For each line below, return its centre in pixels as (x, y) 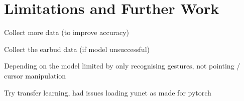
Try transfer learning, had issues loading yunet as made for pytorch (108, 92)
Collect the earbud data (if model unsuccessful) (77, 49)
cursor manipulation (35, 75)
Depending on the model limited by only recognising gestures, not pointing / (122, 66)
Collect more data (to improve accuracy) (67, 32)
